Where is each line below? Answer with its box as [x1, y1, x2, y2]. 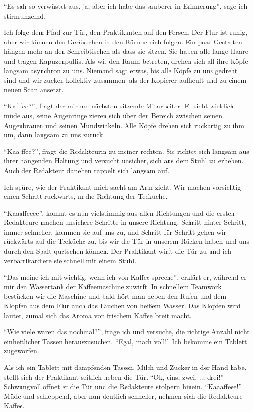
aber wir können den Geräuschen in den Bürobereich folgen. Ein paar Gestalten [4, 36, 242, 46]
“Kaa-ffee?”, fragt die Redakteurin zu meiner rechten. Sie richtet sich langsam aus [4, 146, 249, 156]
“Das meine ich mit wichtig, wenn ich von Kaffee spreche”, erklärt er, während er [4, 272, 247, 282]
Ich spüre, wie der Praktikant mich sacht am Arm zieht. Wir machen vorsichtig [4, 181, 241, 192]
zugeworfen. [4, 346, 39, 356]
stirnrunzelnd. [4, 10, 45, 21]
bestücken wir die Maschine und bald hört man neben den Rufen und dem [4, 291, 227, 301]
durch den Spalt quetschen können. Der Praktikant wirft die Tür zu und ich [4, 246, 232, 256]
